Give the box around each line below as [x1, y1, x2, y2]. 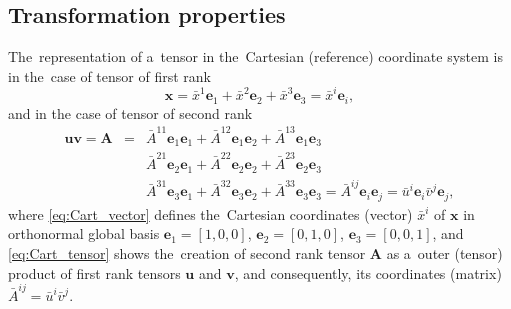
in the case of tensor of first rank [8, 65, 211, 86]
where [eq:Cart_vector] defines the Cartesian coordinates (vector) [8, 203, 413, 224]
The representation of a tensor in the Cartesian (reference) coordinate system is [8, 46, 503, 67]
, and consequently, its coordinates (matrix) [234, 262, 502, 283]
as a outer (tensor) [386, 242, 503, 263]
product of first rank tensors [8, 262, 181, 283]
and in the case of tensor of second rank [8, 102, 253, 123]
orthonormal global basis [8, 223, 160, 244]
